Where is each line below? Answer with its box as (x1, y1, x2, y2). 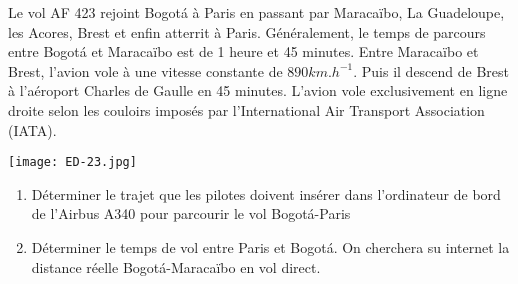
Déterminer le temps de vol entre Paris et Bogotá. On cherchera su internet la (31, 237, 510, 257)
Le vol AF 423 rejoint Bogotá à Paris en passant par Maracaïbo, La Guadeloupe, (8, 2, 505, 22)
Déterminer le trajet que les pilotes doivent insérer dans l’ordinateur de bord (31, 183, 501, 204)
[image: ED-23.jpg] (8, 155, 137, 170)
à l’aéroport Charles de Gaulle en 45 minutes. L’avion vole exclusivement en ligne (8, 80, 508, 101)
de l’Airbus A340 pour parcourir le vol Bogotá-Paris (31, 203, 351, 224)
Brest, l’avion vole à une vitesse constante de (8, 60, 283, 81)
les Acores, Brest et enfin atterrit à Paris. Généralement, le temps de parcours (8, 21, 486, 42)
